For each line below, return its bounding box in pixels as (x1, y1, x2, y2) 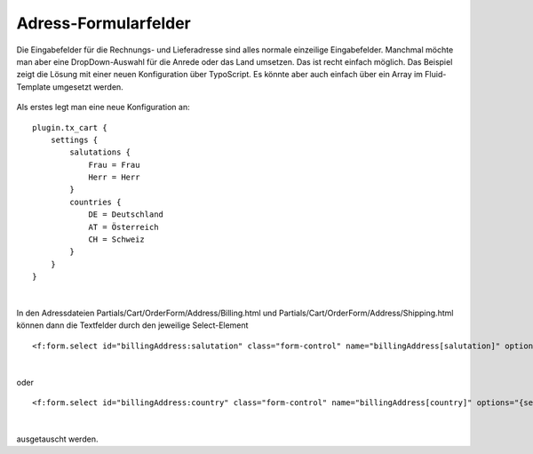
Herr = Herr (88, 172, 140, 182)
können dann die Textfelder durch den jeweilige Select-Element (16, 320, 249, 331)
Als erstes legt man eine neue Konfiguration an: (16, 102, 190, 113)
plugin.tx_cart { (32, 123, 107, 132)
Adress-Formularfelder (16, 13, 191, 33)
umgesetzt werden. (52, 81, 123, 92)
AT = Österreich (88, 222, 159, 232)
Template (16, 81, 51, 92)
